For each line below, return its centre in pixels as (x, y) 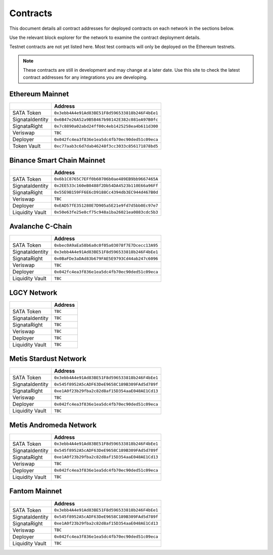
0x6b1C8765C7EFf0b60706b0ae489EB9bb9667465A (106, 179)
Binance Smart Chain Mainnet (57, 160)
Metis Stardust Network (48, 359)
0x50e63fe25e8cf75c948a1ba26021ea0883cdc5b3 (106, 212)
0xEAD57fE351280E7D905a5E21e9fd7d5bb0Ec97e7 (106, 205)
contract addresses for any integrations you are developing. (85, 77)
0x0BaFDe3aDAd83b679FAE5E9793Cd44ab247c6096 (106, 259)
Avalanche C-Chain (41, 227)
